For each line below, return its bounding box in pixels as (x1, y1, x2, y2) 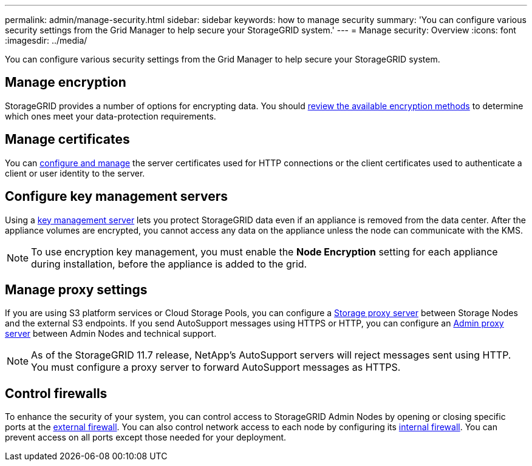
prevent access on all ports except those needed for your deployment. (5, 432, 287, 443)
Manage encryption (5, 75, 126, 90)
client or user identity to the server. (5, 167, 145, 178)
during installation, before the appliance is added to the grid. (31, 257, 307, 270)
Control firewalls (5, 385, 107, 401)
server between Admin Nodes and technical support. (5, 328, 217, 339)
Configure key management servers (5, 189, 228, 204)
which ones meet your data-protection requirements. (5, 110, 216, 121)
